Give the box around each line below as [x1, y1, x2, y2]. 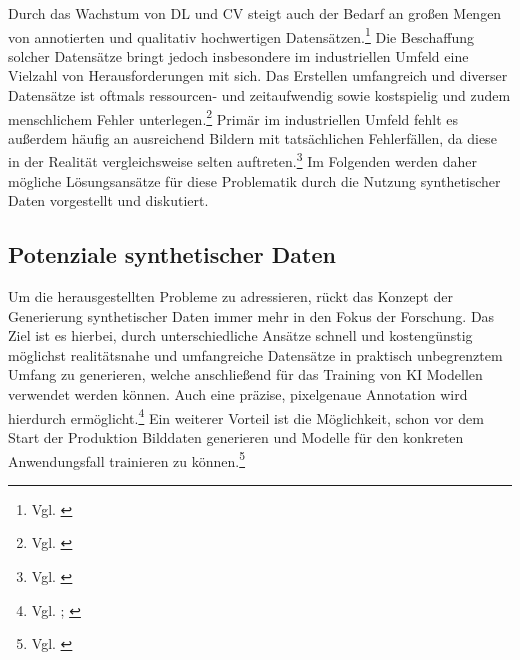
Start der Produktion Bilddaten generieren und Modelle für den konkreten [8, 426, 464, 447]
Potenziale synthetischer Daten [8, 239, 336, 270]
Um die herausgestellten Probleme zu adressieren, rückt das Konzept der [8, 286, 453, 307]
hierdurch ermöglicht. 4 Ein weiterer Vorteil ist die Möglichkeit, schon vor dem [8, 404, 484, 428]
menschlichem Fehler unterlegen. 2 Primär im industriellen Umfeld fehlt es [8, 105, 458, 129]
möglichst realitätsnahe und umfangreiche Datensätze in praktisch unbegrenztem [8, 344, 503, 365]
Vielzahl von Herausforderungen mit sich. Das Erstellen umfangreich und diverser [8, 65, 508, 86]
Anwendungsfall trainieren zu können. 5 [8, 447, 246, 471]
